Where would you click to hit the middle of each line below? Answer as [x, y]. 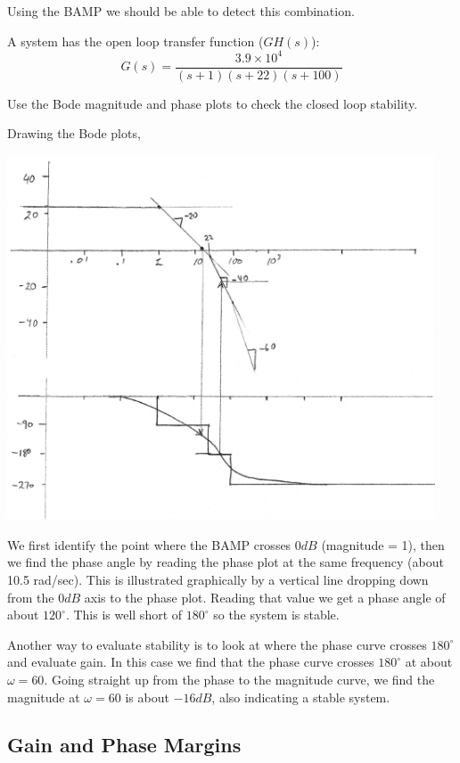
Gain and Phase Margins [124, 745]
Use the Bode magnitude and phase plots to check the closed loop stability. [213, 103]
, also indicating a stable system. [301, 697]
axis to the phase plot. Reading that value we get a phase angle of [265, 597]
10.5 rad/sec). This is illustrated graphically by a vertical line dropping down [218, 579]
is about [147, 697]
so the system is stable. [276, 615]
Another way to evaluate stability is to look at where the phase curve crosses [217, 644]
